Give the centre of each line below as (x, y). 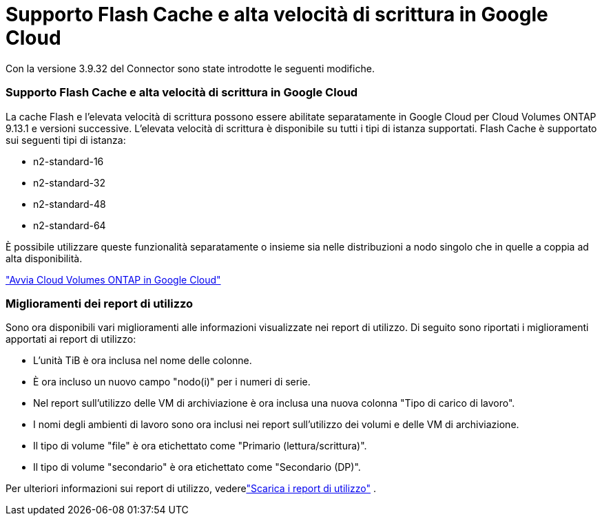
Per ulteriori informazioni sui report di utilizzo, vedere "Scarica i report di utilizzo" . (191, 489)
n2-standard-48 (70, 204)
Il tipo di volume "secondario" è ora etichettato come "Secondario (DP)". (197, 467)
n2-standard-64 (70, 225)
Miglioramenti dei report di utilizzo (100, 303)
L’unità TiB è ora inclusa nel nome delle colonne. (143, 361)
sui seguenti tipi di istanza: (66, 140)
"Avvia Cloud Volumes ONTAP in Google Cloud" (113, 279)
